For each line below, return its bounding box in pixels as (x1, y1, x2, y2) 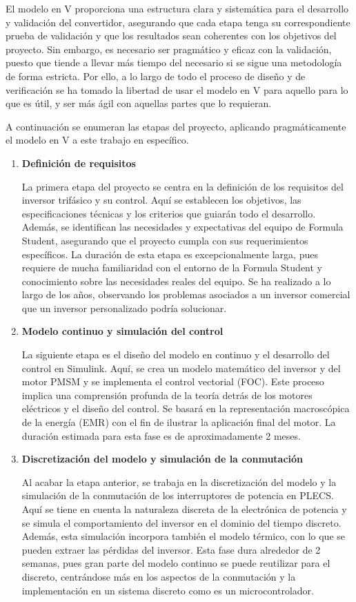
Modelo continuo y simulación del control (21, 324, 224, 338)
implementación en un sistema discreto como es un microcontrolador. (21, 583, 314, 597)
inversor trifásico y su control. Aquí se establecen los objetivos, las (21, 193, 301, 207)
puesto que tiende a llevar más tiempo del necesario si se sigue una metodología (6, 55, 342, 70)
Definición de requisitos (21, 155, 136, 170)
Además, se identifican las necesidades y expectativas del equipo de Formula (21, 220, 344, 234)
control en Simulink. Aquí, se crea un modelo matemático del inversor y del (21, 360, 341, 375)
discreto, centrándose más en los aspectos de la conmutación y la (21, 569, 296, 583)
